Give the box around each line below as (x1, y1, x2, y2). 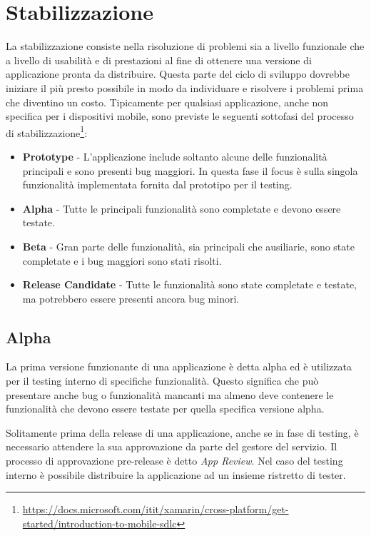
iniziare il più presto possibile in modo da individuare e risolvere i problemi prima (6, 80, 364, 95)
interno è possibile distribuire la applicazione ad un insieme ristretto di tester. (6, 467, 346, 482)
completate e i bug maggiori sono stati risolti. (22, 253, 222, 268)
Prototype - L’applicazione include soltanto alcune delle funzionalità (22, 148, 327, 163)
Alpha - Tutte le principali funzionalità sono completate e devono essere (22, 201, 341, 216)
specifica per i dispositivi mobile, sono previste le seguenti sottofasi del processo (6, 108, 354, 123)
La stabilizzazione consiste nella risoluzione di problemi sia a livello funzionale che (6, 39, 365, 54)
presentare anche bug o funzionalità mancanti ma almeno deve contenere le (6, 387, 334, 402)
